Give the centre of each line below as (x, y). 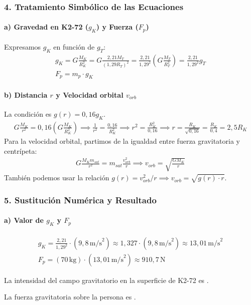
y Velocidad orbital (90, 94)
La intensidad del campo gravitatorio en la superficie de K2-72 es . (106, 280)
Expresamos (23, 46)
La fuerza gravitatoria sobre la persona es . (70, 297)
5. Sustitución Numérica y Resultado (80, 200)
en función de (74, 46)
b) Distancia (26, 94)
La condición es (28, 114)
